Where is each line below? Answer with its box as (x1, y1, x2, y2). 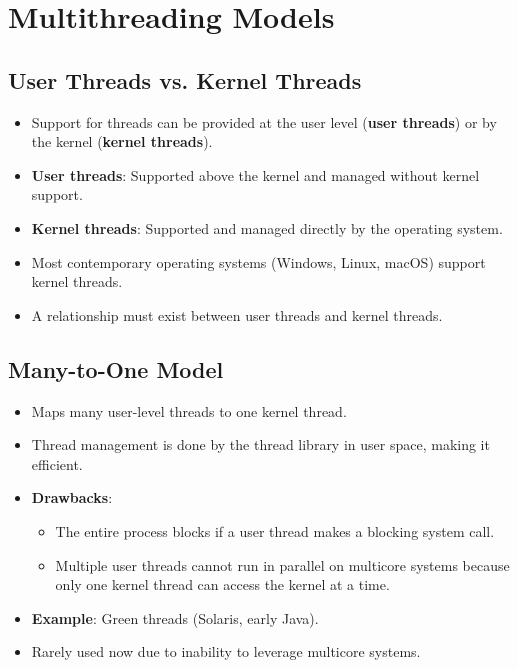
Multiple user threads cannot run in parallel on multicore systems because (55, 554, 510, 575)
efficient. (31, 453, 83, 474)
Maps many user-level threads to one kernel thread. (31, 400, 347, 421)
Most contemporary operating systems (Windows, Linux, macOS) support (31, 251, 486, 272)
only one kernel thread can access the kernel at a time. (55, 574, 390, 595)
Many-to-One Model (8, 353, 224, 384)
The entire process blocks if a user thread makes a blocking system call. (55, 520, 495, 541)
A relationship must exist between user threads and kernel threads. (31, 304, 443, 325)
